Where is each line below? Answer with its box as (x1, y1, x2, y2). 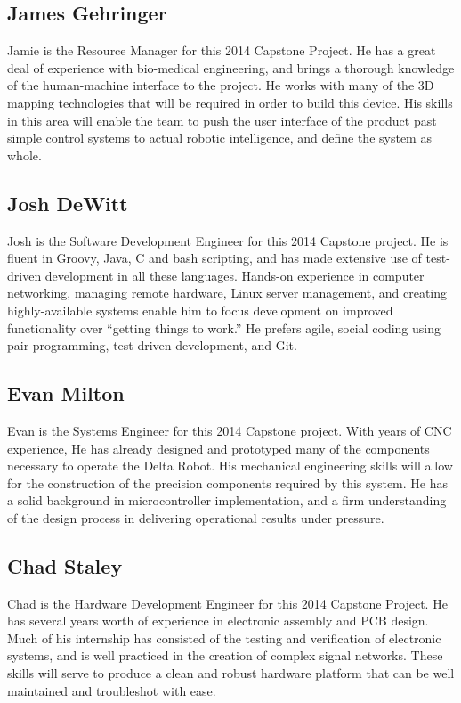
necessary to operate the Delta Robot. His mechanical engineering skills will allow (7, 456, 453, 475)
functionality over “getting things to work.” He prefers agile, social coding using (7, 318, 441, 337)
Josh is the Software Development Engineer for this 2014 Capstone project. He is (7, 231, 449, 249)
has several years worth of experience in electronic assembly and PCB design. (7, 611, 429, 630)
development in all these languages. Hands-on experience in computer (44, 266, 425, 284)
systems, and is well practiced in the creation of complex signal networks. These (7, 646, 443, 665)
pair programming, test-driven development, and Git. (7, 336, 297, 355)
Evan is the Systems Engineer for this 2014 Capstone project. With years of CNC (7, 421, 452, 439)
